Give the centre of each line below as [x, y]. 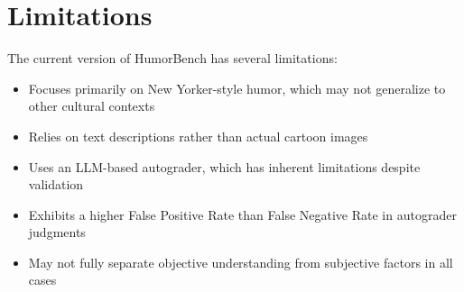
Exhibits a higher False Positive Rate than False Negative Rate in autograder [242, 214]
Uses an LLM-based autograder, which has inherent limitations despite [224, 166]
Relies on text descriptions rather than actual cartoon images [198, 136]
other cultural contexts [92, 106]
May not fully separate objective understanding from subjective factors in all [241, 262]
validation [56, 184]
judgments [57, 232]
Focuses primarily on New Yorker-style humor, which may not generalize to [237, 88]
